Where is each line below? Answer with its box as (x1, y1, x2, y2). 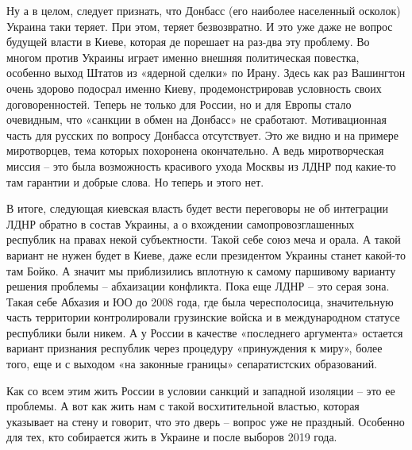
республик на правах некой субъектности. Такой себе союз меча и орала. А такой (6, 231, 401, 248)
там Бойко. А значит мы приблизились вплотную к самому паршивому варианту (6, 262, 396, 279)
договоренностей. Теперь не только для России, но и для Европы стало (6, 95, 352, 112)
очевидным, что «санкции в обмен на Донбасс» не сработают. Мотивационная (6, 111, 387, 128)
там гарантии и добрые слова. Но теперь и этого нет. (6, 173, 264, 190)
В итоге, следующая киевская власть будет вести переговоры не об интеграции (6, 200, 389, 217)
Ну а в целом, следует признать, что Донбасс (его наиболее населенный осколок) (6, 2, 401, 18)
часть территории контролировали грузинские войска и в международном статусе (6, 309, 400, 325)
